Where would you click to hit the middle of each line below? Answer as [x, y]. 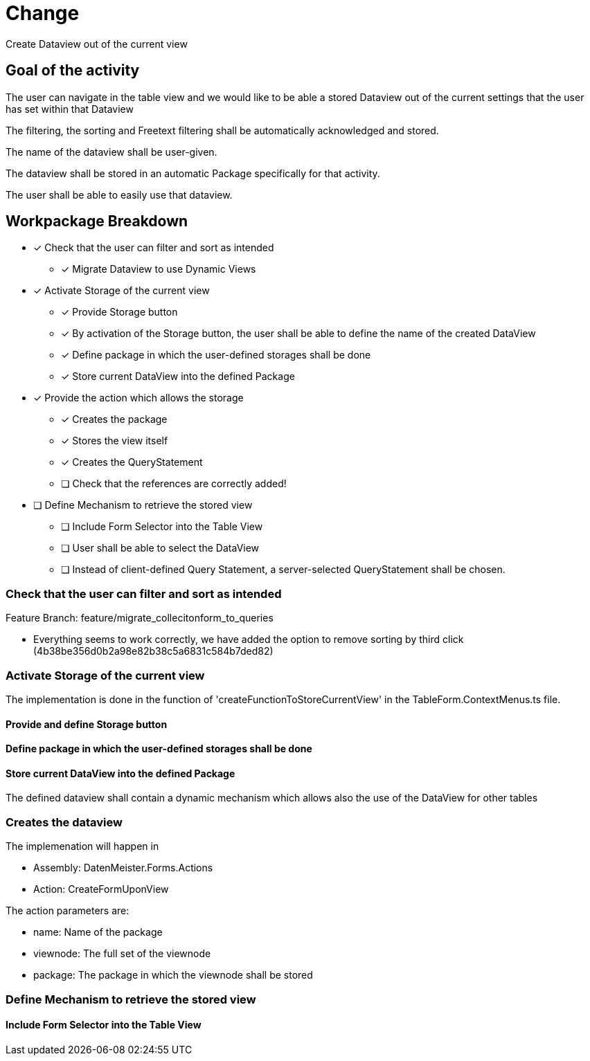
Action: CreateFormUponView [101, 889]
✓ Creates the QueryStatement [132, 462]
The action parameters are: [68, 911]
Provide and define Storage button [87, 724]
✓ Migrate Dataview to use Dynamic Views [159, 269]
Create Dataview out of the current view [97, 44]
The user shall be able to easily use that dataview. [119, 194]
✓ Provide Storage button [119, 312]
